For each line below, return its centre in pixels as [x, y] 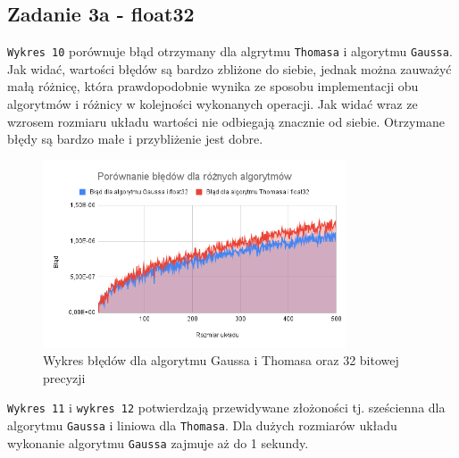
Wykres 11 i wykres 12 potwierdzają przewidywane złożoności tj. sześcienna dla [226, 408]
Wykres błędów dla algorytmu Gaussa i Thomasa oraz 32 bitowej [221, 360]
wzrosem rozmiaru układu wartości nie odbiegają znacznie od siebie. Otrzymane [226, 121]
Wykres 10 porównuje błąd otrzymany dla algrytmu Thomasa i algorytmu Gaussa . [230, 51]
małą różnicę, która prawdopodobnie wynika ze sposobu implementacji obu [213, 86]
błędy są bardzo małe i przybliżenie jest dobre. [135, 139]
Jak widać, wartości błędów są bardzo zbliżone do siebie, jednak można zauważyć [229, 68]
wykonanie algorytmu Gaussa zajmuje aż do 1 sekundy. [158, 442]
